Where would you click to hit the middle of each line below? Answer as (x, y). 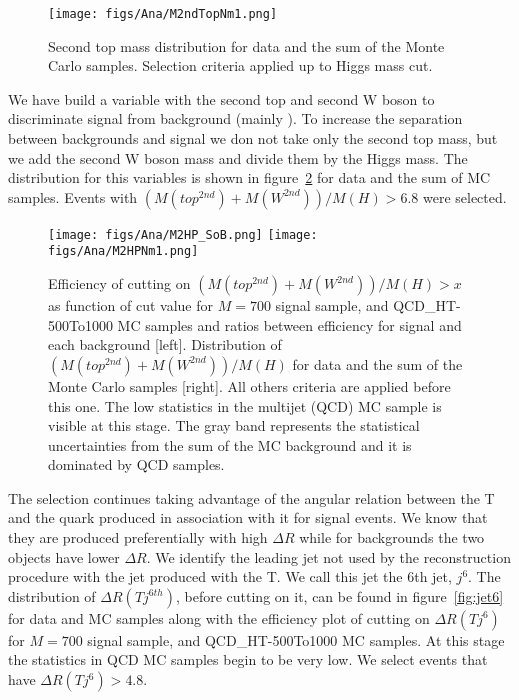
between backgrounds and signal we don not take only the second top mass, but (253, 138)
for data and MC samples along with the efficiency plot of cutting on (219, 617)
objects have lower (64, 556)
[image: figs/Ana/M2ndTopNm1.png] (163, 14)
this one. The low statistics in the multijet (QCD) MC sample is (245, 405)
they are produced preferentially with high (138, 537)
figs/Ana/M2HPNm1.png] (123, 251)
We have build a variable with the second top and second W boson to (221, 98)
